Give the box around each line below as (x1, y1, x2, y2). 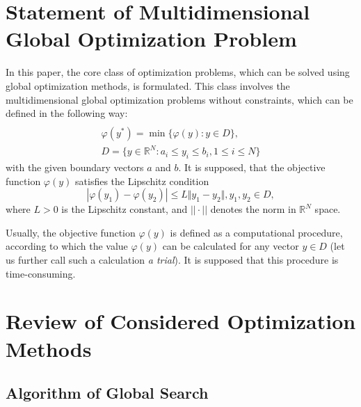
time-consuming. (6, 266, 76, 280)
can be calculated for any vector (162, 239, 299, 253)
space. (314, 202, 341, 216)
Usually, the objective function (6, 225, 136, 239)
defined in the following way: (6, 106, 128, 120)
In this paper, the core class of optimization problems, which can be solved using (6, 65, 350, 79)
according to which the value (6, 239, 128, 253)
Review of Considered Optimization (6, 307, 356, 335)
